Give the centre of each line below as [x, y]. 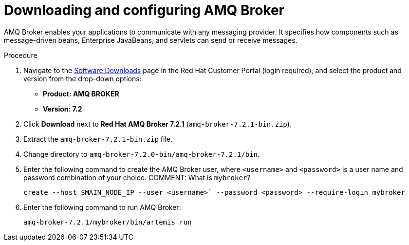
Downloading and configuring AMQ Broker [144, 10]
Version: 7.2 [63, 109]
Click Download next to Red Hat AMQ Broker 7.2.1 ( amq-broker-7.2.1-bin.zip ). [158, 124]
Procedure [21, 55]
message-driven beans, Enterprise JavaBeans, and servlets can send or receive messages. [151, 40]
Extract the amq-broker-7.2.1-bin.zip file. [98, 139]
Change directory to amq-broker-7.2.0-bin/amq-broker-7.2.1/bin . [142, 154]
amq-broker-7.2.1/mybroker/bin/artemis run [108, 222]
